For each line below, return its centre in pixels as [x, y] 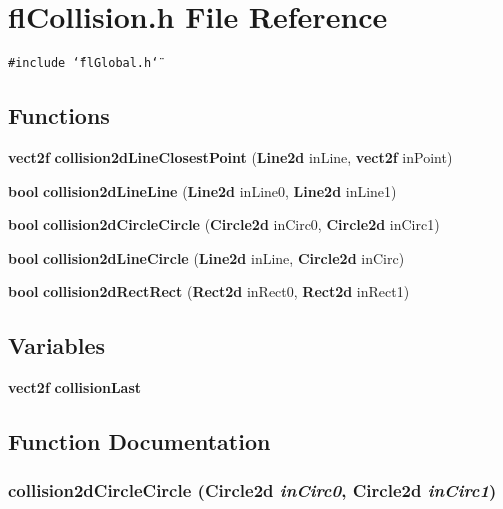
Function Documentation [139, 441]
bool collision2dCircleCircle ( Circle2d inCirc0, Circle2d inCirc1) [224, 224]
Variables [57, 345]
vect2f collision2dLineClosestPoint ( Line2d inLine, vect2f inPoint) [230, 156]
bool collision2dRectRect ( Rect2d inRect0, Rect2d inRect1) [209, 291]
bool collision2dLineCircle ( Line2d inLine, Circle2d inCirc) [206, 257]
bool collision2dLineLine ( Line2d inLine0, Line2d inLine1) [202, 190]
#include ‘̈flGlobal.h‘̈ [83, 63]
